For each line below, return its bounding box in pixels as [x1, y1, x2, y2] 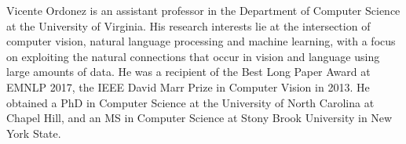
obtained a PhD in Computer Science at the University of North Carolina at [6, 94, 375, 110]
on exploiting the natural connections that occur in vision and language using [6, 48, 380, 64]
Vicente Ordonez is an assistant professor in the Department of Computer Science [6, 2, 401, 18]
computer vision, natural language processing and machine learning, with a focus [6, 33, 396, 49]
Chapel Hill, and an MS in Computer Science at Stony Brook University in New [6, 110, 393, 126]
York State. [6, 124, 61, 141]
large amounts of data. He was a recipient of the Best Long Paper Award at [6, 63, 371, 80]
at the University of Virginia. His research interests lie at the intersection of [6, 17, 371, 34]
